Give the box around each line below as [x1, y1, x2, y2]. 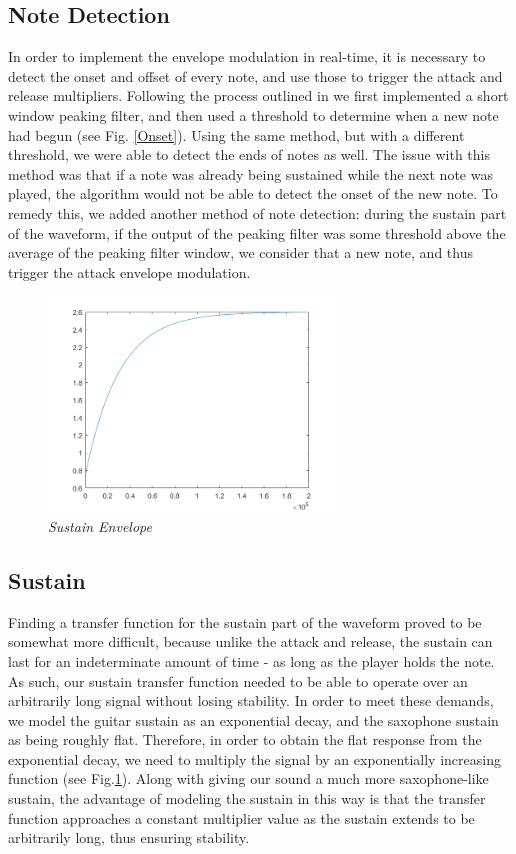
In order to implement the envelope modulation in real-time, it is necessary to [8, 46, 486, 67]
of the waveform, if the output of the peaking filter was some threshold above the [8, 222, 506, 243]
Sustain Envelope [48, 515, 152, 536]
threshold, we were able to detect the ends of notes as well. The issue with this [8, 144, 490, 165]
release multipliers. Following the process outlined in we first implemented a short [8, 85, 509, 106]
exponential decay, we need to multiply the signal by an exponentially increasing [8, 748, 501, 769]
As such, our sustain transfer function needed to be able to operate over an [8, 670, 468, 691]
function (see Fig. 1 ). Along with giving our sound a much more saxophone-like [8, 768, 489, 789]
